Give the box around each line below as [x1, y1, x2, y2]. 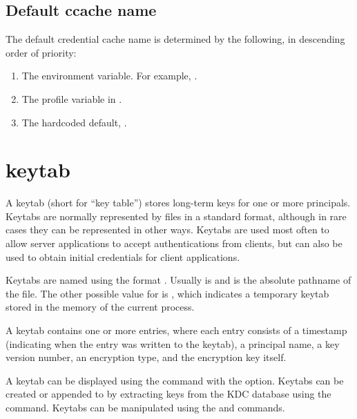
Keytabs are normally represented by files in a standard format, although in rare [6, 208, 347, 223]
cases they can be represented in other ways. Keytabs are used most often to [6, 222, 329, 237]
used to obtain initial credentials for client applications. [6, 249, 240, 264]
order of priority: [6, 45, 77, 59]
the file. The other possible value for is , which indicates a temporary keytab [6, 286, 329, 300]
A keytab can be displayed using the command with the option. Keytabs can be [6, 373, 344, 387]
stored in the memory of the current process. [6, 300, 195, 314]
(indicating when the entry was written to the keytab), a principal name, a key [6, 336, 340, 351]
